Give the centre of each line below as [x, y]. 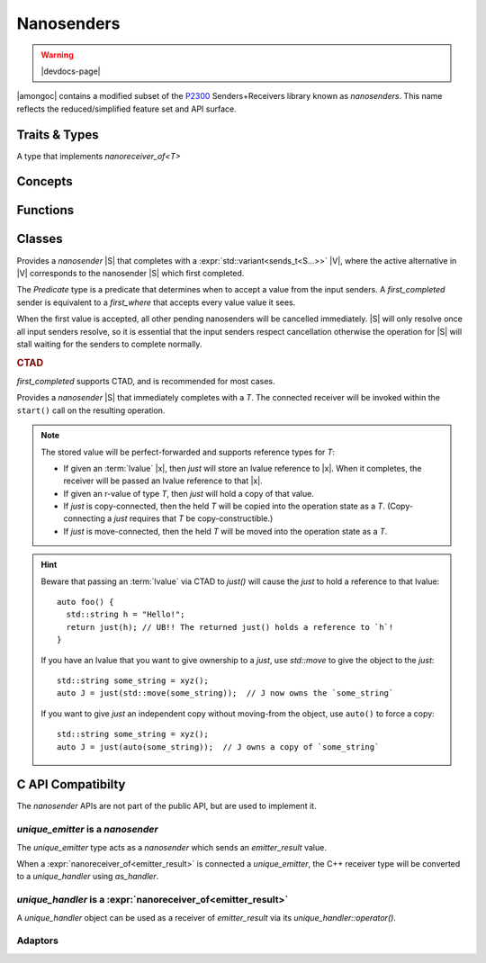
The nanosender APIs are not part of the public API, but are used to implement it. [166, 806]
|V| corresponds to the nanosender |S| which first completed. [130, 273]
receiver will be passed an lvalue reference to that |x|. [163, 481]
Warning [57, 55]
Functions [45, 210]
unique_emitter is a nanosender [87, 830]
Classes [40, 239]
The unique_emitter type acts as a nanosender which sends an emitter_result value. [172, 847]
